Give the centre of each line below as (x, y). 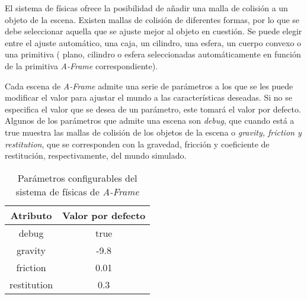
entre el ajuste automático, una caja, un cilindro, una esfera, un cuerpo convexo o (153, 42)
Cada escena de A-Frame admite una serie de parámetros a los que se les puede (149, 86)
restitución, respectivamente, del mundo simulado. (96, 155)
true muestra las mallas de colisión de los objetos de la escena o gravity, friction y (153, 132)
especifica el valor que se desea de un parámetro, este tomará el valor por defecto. (153, 109)
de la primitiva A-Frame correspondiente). (81, 65)
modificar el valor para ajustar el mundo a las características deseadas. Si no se (148, 97)
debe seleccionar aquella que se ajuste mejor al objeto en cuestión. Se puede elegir (153, 31)
